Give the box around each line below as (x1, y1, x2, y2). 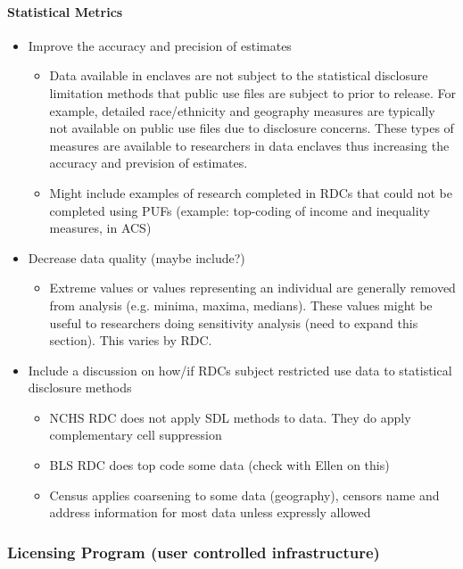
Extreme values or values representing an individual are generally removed (49, 278, 456, 297)
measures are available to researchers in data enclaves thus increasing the (49, 136, 450, 154)
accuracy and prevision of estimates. (49, 153, 248, 172)
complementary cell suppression (49, 425, 222, 444)
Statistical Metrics (7, 2, 123, 21)
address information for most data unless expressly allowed (49, 503, 371, 522)
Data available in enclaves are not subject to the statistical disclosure (49, 66, 428, 85)
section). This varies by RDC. (49, 331, 212, 350)
